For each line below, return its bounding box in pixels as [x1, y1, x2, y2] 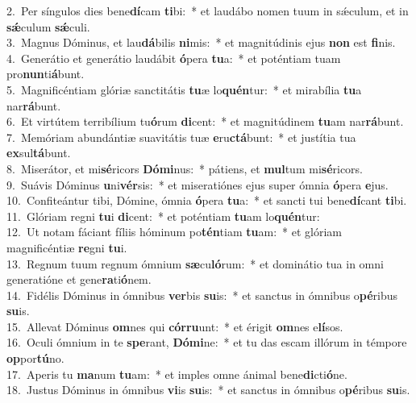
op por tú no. [6, 350, 64, 367]
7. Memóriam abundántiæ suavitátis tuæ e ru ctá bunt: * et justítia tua [6, 128, 356, 145]
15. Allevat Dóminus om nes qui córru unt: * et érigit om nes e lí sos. [6, 318, 343, 334]
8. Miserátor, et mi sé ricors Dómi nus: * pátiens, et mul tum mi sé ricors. [6, 160, 364, 177]
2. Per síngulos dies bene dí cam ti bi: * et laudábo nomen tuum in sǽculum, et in [6, 2, 409, 19]
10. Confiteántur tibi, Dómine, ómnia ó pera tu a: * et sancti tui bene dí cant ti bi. [6, 192, 407, 209]
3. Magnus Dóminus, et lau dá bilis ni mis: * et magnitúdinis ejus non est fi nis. [6, 34, 396, 51]
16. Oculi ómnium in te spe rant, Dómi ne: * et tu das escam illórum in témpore [6, 334, 407, 351]
